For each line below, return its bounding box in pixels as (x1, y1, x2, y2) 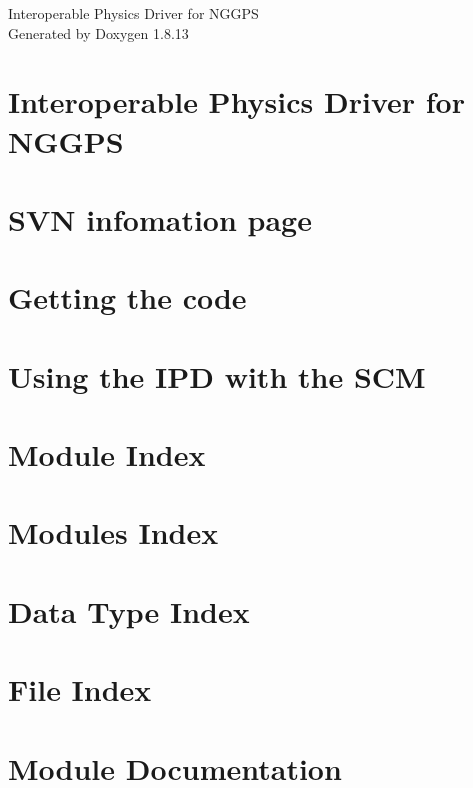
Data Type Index (8, 590, 250, 631)
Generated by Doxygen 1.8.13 (8, 22, 189, 43)
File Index (8, 669, 152, 710)
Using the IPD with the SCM (8, 355, 426, 396)
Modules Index (8, 512, 219, 553)
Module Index (8, 434, 206, 475)
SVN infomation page (8, 198, 312, 239)
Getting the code (8, 277, 247, 318)
